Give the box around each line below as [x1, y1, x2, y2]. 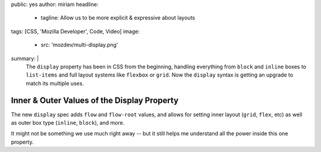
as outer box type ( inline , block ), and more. [11, 119, 125, 126]
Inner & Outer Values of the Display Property [11, 95, 179, 105]
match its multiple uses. [26, 80, 84, 87]
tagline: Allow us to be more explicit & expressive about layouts [40, 14, 196, 21]
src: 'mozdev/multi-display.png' [40, 42, 118, 49]
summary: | [11, 55, 39, 62]
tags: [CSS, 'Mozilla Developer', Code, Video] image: [11, 27, 140, 35]
